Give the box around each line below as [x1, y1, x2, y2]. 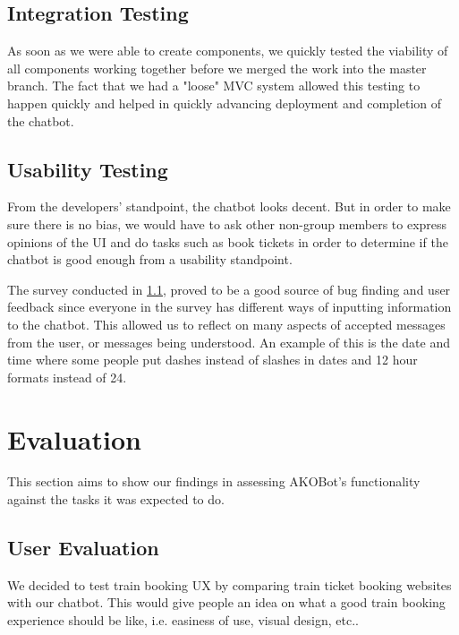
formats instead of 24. [7, 367, 127, 386]
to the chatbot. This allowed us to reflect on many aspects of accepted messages [7, 314, 446, 333]
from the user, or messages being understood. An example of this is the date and [7, 332, 450, 351]
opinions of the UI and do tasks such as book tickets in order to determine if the [7, 232, 448, 251]
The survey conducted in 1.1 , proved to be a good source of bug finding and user [7, 279, 451, 298]
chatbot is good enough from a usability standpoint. [7, 250, 293, 269]
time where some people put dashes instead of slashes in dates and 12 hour [7, 350, 418, 369]
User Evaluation [7, 534, 159, 562]
